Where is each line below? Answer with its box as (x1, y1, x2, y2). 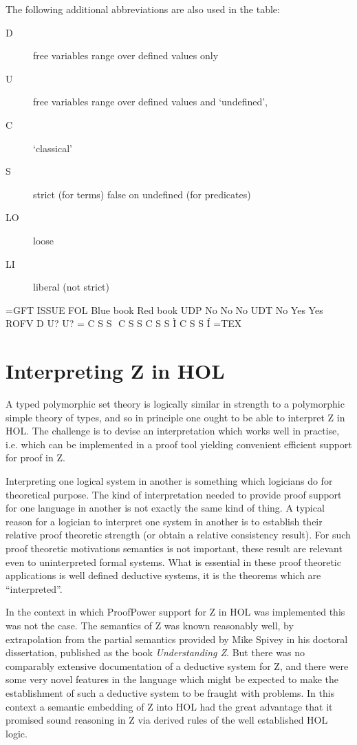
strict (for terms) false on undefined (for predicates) (33, 187, 251, 201)
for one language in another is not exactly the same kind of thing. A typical (6, 501, 325, 515)
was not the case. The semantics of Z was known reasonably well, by (6, 618, 294, 632)
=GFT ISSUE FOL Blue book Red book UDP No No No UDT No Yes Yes (6, 302, 323, 317)
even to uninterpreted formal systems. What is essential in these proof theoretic (6, 554, 341, 569)
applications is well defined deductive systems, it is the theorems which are (6, 568, 321, 583)
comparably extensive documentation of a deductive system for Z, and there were (6, 658, 349, 673)
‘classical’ (33, 140, 72, 155)
